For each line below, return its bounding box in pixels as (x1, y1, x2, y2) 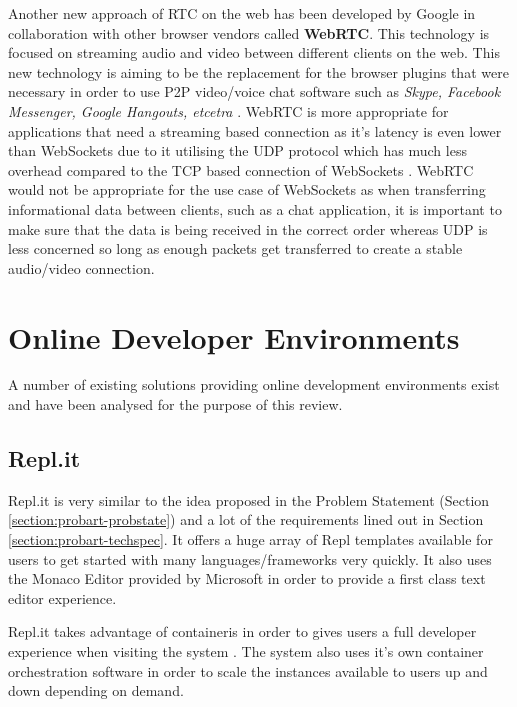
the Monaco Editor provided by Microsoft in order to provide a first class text (8, 568, 486, 589)
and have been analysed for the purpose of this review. (8, 394, 343, 415)
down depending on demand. (8, 680, 184, 701)
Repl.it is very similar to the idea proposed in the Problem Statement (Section (8, 489, 490, 510)
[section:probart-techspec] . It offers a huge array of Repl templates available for (8, 529, 493, 550)
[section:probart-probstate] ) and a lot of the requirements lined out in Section (8, 509, 484, 530)
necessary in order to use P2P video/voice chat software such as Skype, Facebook (8, 81, 501, 102)
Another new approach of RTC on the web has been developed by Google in (8, 3, 476, 23)
